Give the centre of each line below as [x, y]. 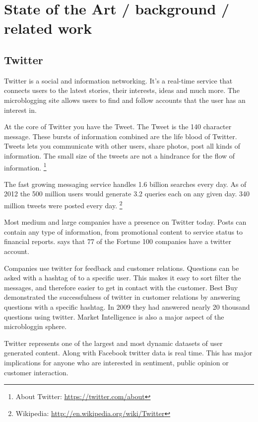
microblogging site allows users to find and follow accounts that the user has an [125, 100]
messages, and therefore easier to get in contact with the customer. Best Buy [121, 287]
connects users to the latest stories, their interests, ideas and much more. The [122, 90]
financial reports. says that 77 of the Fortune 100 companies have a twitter [118, 241]
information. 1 [25, 167]
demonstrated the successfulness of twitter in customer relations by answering [122, 297]
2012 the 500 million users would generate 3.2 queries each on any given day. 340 [127, 194]
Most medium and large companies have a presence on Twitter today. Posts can [125, 222]
